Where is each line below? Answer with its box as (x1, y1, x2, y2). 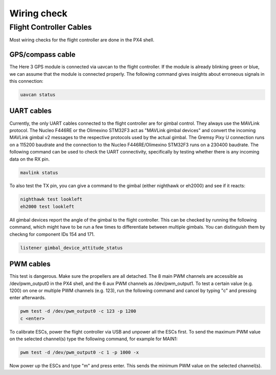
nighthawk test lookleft (20, 196, 83, 202)
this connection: (9, 78, 43, 84)
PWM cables (9, 260, 51, 269)
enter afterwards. (9, 295, 46, 301)
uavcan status (20, 92, 56, 98)
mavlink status (20, 169, 58, 175)
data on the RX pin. (9, 156, 50, 162)
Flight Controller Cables (9, 23, 92, 32)
